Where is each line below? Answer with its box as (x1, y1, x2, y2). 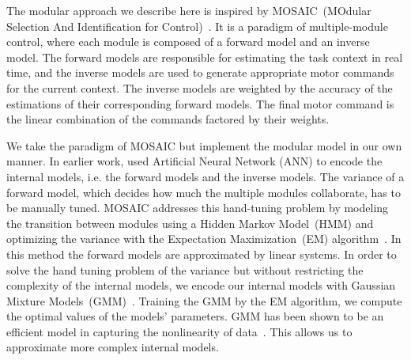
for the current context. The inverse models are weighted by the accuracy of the (6, 79, 393, 96)
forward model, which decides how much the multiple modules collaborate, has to (6, 184, 401, 200)
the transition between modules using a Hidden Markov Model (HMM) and (6, 214, 374, 231)
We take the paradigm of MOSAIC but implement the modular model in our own (6, 137, 402, 153)
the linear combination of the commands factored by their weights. (6, 111, 330, 127)
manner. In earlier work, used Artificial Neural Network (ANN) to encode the (6, 153, 383, 169)
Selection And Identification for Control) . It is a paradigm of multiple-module (6, 17, 388, 34)
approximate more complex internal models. (6, 339, 219, 355)
